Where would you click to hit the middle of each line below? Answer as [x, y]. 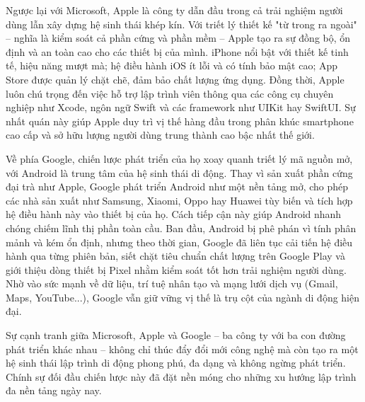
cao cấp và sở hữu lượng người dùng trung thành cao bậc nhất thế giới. [160, 135]
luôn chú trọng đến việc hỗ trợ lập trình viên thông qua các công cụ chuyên [170, 93]
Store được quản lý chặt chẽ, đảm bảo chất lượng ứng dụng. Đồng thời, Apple [175, 79]
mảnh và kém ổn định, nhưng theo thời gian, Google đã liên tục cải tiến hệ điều [179, 242]
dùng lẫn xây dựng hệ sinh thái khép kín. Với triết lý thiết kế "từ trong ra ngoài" [181, 24]
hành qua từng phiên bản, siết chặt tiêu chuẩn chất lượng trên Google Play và [175, 256]
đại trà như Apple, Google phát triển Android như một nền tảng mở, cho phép [177, 186]
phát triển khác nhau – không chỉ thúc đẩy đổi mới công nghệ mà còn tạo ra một [182, 349]
